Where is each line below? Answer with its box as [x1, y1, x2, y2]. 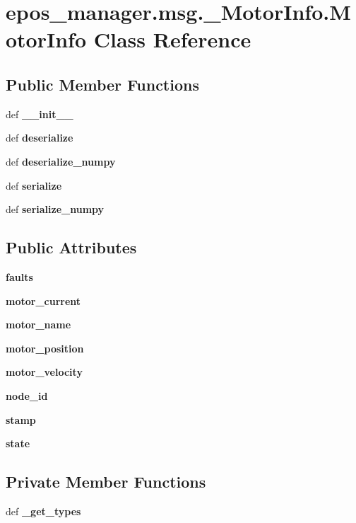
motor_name [6, 317, 71, 332]
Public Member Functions [6, 73, 199, 95]
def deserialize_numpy [6, 154, 116, 168]
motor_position [6, 340, 84, 355]
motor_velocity [6, 364, 83, 379]
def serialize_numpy [6, 202, 105, 217]
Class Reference [93, 25, 251, 54]
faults [6, 269, 33, 284]
